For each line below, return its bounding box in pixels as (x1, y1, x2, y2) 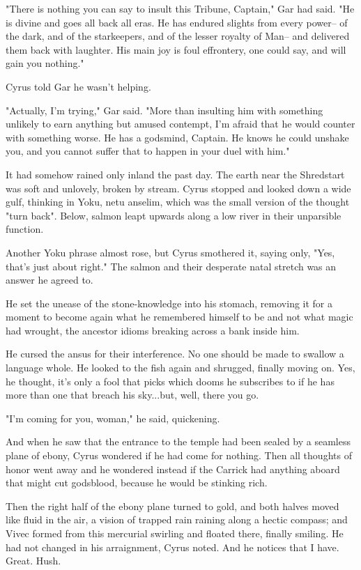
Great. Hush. (6, 553, 61, 568)
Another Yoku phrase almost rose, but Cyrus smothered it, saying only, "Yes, (6, 245, 335, 259)
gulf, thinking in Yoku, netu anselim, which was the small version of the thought (6, 194, 350, 209)
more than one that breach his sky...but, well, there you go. (6, 387, 259, 402)
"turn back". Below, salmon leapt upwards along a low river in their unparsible (6, 208, 341, 222)
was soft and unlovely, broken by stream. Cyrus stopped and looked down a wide (6, 180, 351, 195)
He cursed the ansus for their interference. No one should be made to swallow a (6, 346, 344, 361)
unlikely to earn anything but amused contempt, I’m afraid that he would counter (6, 116, 355, 131)
